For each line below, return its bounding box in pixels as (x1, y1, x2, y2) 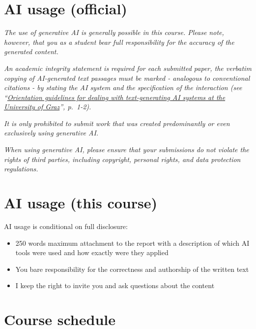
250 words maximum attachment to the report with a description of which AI (15, 237, 250, 248)
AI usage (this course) (4, 193, 157, 213)
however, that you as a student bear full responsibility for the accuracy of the (4, 36, 234, 47)
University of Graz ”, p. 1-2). (4, 101, 91, 112)
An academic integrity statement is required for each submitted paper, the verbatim (4, 63, 252, 73)
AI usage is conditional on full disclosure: (4, 221, 128, 231)
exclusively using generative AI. (4, 128, 99, 138)
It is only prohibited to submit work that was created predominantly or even (4, 118, 230, 128)
